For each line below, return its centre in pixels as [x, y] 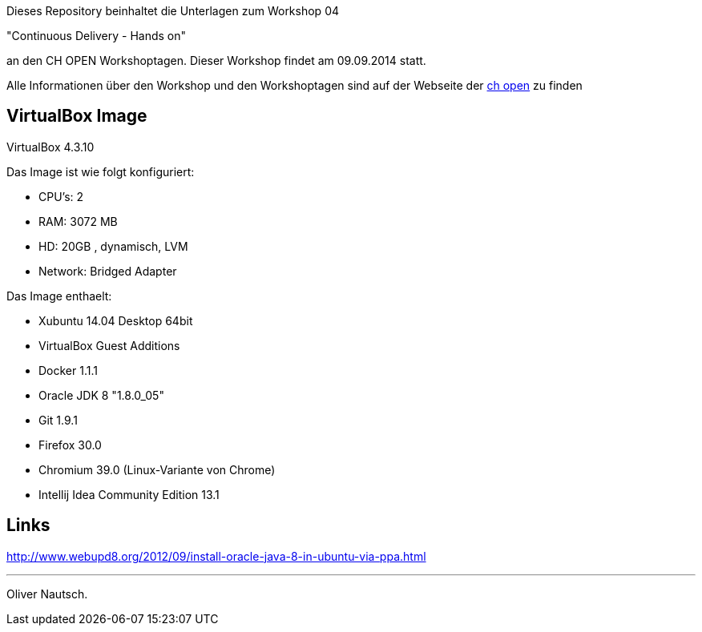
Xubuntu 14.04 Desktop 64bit [116, 320]
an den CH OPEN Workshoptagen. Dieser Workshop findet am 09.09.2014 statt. [216, 60]
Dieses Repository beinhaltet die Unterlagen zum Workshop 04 [173, 11]
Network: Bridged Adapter [108, 271]
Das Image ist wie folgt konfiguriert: [101, 171]
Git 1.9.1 [58, 420]
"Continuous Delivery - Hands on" [97, 36]
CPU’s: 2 [61, 196]
